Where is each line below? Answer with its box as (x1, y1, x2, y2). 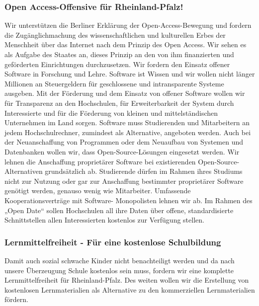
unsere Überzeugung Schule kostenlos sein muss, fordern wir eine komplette (4, 265, 234, 275)
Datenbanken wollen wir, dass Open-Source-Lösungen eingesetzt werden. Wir (4, 146, 240, 156)
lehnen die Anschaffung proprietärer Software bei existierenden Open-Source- (4, 156, 240, 166)
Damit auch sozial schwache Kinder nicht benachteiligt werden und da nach (4, 255, 235, 265)
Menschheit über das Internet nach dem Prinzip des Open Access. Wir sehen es (4, 39, 247, 50)
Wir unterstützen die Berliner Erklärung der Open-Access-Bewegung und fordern (4, 20, 252, 30)
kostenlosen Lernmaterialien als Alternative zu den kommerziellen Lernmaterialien (4, 284, 255, 295)
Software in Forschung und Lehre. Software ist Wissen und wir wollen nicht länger (4, 69, 255, 79)
